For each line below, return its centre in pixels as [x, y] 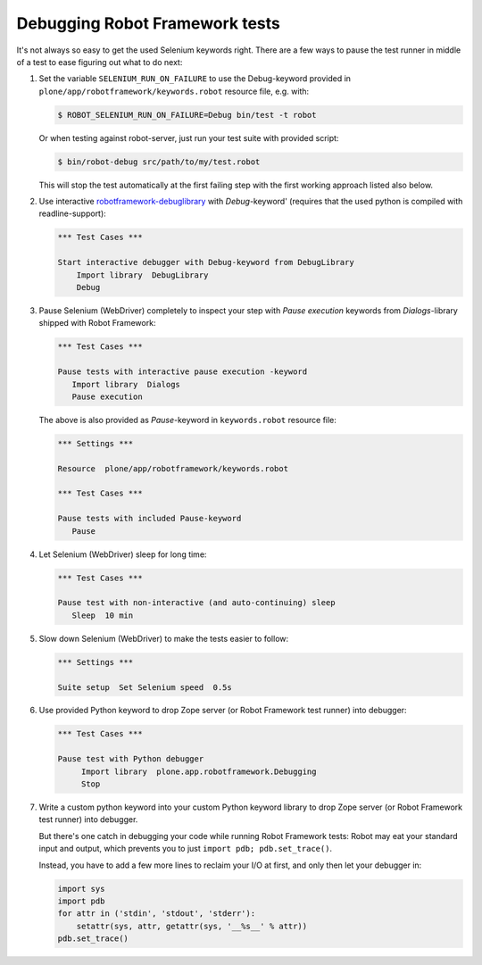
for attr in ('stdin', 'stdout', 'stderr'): [157, 914]
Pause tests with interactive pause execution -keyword [183, 372]
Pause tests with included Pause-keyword [150, 519]
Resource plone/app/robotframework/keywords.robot [173, 468]
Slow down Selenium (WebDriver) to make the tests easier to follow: [164, 638]
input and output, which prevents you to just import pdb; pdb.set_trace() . [186, 849]
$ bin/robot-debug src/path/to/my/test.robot [159, 162]
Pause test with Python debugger [131, 759]
